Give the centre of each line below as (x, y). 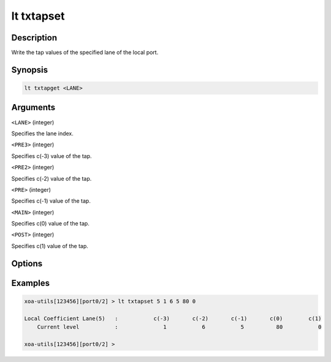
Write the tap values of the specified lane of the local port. (85, 53)
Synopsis (30, 70)
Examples (31, 283)
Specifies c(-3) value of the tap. (51, 156)
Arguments (33, 107)
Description (34, 38)
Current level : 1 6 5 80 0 (179, 327)
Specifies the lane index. (42, 133)
